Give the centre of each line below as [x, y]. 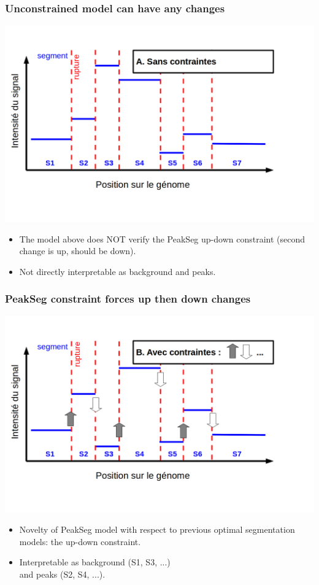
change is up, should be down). [78, 251]
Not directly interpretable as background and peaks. [117, 271]
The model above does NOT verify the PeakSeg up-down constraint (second [162, 238]
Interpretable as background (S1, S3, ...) [95, 562]
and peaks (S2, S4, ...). [62, 574]
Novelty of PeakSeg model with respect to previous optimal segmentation [157, 529]
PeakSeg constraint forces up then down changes [128, 299]
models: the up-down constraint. [80, 541]
